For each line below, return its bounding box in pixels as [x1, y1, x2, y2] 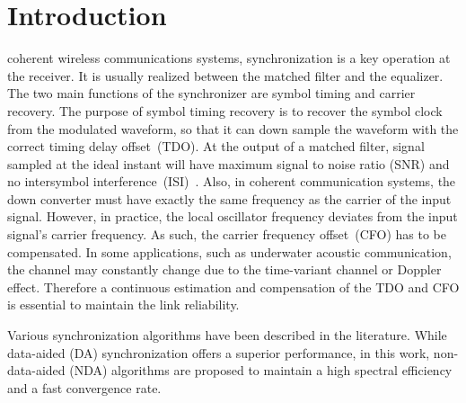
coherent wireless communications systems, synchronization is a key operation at [7, 49, 451, 67]
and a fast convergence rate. [7, 378, 162, 397]
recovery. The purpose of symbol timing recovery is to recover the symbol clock [7, 101, 443, 120]
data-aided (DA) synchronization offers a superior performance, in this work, [7, 343, 430, 362]
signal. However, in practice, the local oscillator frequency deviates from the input [7, 207, 458, 226]
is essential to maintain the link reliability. [7, 295, 240, 314]
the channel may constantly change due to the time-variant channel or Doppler [7, 260, 442, 279]
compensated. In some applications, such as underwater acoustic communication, [7, 242, 452, 261]
